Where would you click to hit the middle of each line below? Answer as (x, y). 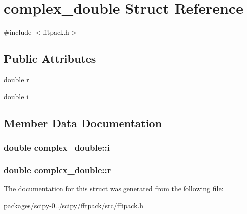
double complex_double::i (57, 147)
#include (18, 32)
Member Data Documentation (83, 123)
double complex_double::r (58, 170)
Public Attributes (50, 59)
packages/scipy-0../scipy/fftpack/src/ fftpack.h (74, 205)
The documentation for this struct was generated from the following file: (114, 188)
